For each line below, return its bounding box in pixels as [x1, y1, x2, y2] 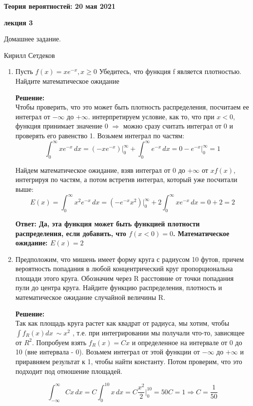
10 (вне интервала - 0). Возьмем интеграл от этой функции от [15, 347, 200, 357]
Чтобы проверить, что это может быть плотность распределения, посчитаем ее [15, 102, 249, 112]
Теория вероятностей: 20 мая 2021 [4, 1, 116, 11]
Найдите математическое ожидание [15, 75, 119, 86]
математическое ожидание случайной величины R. [15, 292, 166, 302]
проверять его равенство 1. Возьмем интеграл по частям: [15, 130, 185, 140]
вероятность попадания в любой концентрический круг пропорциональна [15, 263, 233, 274]
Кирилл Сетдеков [4, 50, 55, 60]
